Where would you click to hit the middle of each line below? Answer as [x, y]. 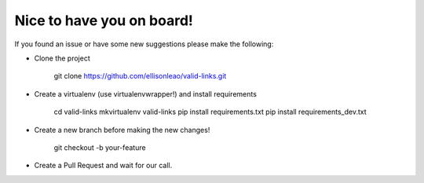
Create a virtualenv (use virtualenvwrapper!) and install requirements [145, 93]
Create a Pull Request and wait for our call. [103, 166]
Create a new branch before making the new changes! [122, 130]
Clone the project [62, 58]
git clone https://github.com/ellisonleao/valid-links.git [140, 76]
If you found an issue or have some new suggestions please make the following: [144, 44]
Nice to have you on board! [104, 20]
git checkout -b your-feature [100, 147]
